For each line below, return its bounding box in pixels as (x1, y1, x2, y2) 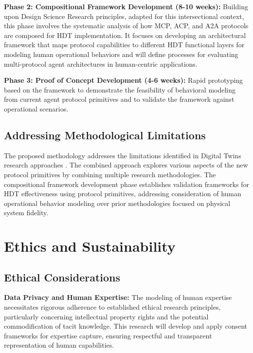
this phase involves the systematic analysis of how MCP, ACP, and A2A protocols (4, 20, 249, 31)
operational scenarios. (4, 103, 69, 113)
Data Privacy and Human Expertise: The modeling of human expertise (4, 292, 232, 302)
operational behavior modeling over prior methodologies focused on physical (4, 198, 231, 208)
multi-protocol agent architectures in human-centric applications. (4, 58, 198, 69)
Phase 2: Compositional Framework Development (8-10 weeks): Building (4, 1, 249, 11)
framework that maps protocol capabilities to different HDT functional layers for (4, 39, 245, 50)
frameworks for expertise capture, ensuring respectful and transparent (4, 330, 212, 340)
